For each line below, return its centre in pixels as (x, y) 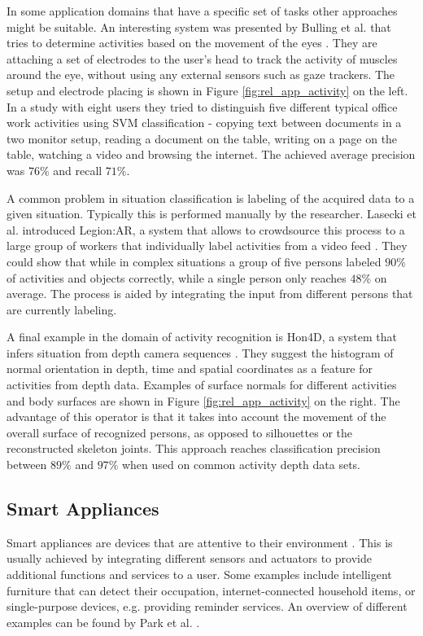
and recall (78, 170)
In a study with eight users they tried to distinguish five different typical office (202, 106)
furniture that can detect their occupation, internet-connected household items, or (211, 590)
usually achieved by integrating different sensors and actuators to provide (189, 558)
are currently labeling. (62, 309)
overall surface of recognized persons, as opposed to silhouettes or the (179, 432)
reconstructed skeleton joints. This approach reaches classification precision (194, 448)
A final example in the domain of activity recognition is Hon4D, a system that (202, 337)
